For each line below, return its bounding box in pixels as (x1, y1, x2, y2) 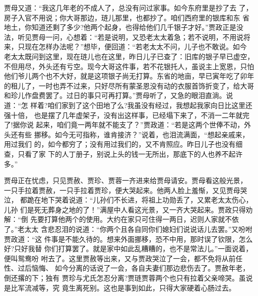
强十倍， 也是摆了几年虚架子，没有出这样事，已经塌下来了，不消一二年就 (4, 109, 243, 120)
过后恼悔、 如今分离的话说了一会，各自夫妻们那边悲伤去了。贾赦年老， (17, 263, 250, 273)
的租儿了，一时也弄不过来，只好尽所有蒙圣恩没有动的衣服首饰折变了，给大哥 (4, 80, 254, 91)
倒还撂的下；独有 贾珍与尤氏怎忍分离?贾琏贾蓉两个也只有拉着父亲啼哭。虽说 (4, 273, 253, 283)
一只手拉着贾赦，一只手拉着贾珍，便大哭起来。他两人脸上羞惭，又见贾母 (4, 185, 240, 195)
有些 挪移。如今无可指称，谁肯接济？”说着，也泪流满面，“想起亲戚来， (17, 129, 249, 139)
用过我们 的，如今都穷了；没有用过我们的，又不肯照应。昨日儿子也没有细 (4, 139, 243, 149)
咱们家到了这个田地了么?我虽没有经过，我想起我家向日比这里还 (47, 99, 253, 110)
